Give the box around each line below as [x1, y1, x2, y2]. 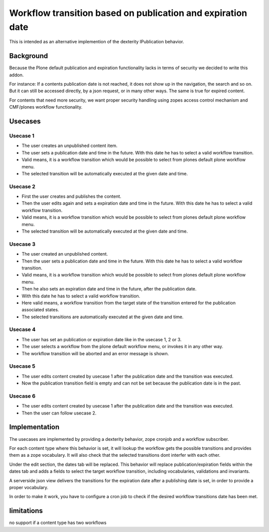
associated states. [21, 307, 59, 313]
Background [9, 52, 48, 60]
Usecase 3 [9, 241, 36, 248]
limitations [9, 507, 43, 515]
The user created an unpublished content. [21, 251, 108, 257]
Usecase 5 [9, 363, 36, 370]
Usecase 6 [9, 393, 36, 399]
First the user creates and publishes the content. [21, 193, 122, 199]
